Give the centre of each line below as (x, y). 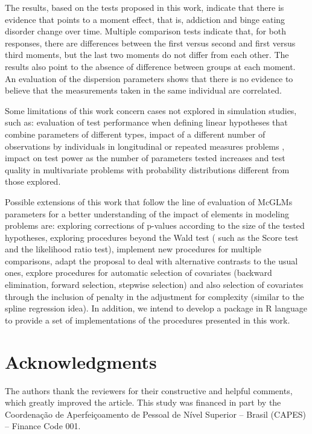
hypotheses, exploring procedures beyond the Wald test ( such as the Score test (152, 237)
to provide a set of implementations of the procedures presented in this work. (148, 320)
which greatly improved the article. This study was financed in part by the (143, 402)
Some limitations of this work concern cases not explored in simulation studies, (151, 110)
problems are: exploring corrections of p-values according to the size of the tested (155, 225)
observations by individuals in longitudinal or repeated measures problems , (145, 146)
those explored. (33, 181)
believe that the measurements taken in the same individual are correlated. (143, 90)
